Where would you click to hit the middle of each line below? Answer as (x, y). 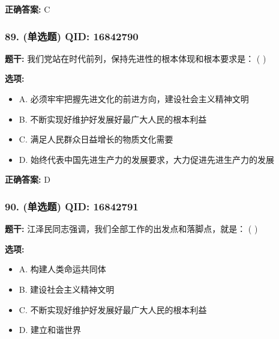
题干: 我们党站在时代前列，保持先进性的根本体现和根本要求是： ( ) (136, 58)
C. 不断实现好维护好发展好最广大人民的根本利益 (113, 309)
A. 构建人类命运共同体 (62, 269)
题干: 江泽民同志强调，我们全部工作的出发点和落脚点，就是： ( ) (131, 229)
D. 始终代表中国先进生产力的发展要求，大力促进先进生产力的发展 (147, 159)
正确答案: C (28, 9)
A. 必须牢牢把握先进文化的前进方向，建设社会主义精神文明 (134, 99)
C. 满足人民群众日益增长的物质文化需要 (96, 139)
